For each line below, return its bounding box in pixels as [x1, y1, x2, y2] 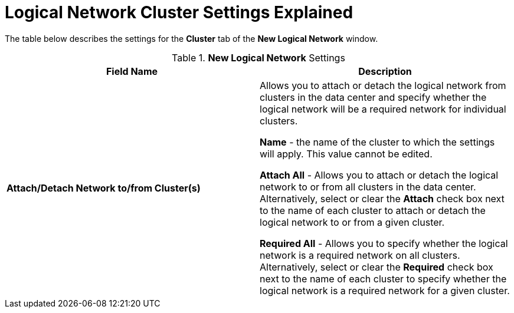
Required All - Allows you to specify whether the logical [260, 237, 508, 249]
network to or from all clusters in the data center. [260, 180, 476, 193]
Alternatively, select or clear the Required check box [260, 261, 493, 273]
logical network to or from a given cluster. [260, 216, 445, 228]
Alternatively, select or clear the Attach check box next [260, 192, 505, 205]
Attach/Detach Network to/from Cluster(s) [6, 182, 201, 194]
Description [358, 65, 412, 77]
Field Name [106, 65, 158, 77]
